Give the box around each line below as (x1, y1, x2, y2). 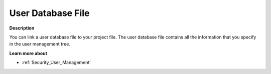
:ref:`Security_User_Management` (22, 59, 91, 65)
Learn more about (9, 50, 48, 56)
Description (9, 25, 35, 31)
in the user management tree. (9, 41, 70, 47)
